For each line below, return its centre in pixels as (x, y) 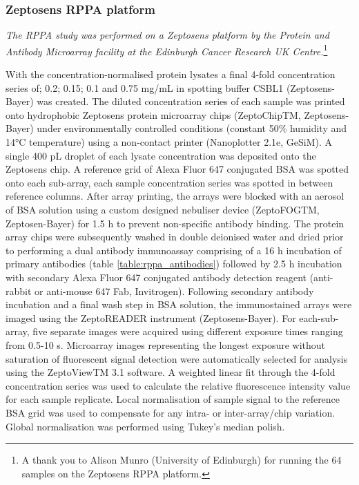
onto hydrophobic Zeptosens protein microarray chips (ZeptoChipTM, (153, 114)
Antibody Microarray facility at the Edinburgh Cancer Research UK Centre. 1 (167, 50)
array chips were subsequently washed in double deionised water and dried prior (175, 237)
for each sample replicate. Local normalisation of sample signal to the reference (173, 399)
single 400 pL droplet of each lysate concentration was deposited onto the (161, 155)
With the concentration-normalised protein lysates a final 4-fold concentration (171, 74)
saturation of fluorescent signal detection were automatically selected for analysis (177, 358)
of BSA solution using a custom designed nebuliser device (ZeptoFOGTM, (163, 209)
